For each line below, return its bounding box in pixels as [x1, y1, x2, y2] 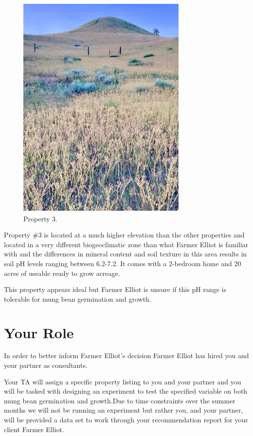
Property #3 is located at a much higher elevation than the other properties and [4, 230, 245, 240]
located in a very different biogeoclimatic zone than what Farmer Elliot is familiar [4, 239, 249, 249]
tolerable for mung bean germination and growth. [4, 293, 151, 304]
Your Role [4, 322, 74, 342]
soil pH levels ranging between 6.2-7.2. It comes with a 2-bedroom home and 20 [4, 258, 241, 268]
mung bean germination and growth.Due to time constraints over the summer [4, 395, 235, 405]
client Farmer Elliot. [4, 424, 64, 434]
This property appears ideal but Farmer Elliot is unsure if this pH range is [4, 284, 226, 294]
